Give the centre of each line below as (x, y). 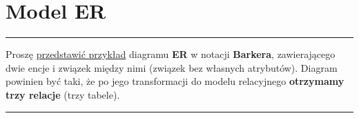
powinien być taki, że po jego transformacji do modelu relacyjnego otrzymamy (175, 81)
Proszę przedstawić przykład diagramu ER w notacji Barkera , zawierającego (171, 54)
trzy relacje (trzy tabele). (63, 94)
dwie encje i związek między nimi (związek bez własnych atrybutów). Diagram (172, 67)
